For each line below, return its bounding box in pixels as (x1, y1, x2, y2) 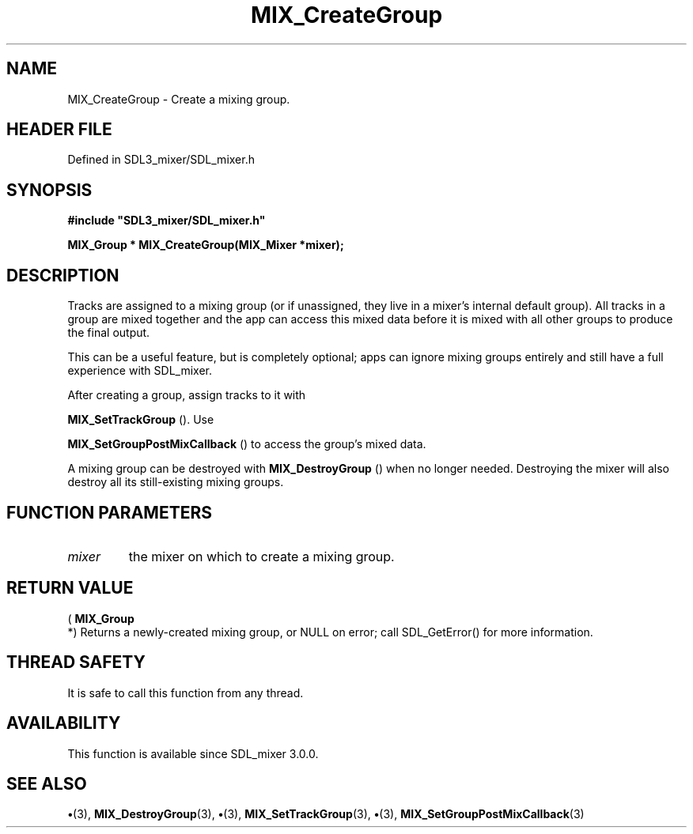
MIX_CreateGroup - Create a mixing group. (67, 92, 290, 106)
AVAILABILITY (6, 713, 121, 734)
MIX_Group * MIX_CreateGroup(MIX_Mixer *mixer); (67, 238, 344, 252)
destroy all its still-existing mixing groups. (67, 475, 284, 489)
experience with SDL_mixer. (67, 364, 213, 378)
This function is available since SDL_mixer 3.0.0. (67, 746, 319, 760)
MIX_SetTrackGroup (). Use (67, 413, 214, 427)
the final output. (67, 326, 150, 340)
